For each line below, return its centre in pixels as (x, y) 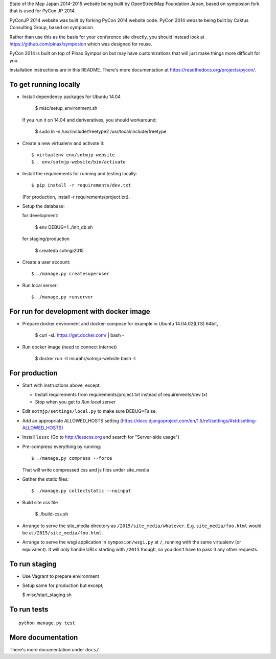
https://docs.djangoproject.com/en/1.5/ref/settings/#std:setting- (189, 420)
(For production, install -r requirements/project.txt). (76, 197)
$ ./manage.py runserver (62, 297)
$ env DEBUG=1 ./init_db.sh (64, 227)
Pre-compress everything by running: (62, 446)
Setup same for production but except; (63, 585)
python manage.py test (47, 623)
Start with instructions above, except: (62, 385)
